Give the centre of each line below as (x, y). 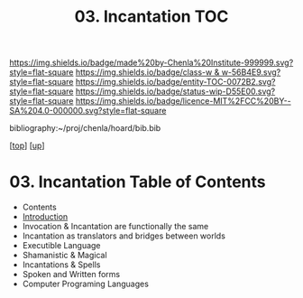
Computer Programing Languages (85, 284)
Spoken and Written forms (71, 275)
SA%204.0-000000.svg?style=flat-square (88, 111)
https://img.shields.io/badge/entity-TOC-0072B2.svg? (175, 82)
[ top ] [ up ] (27, 145)
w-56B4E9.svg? (251, 72)
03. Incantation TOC (151, 17)
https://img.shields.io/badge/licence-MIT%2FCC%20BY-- (183, 101)
